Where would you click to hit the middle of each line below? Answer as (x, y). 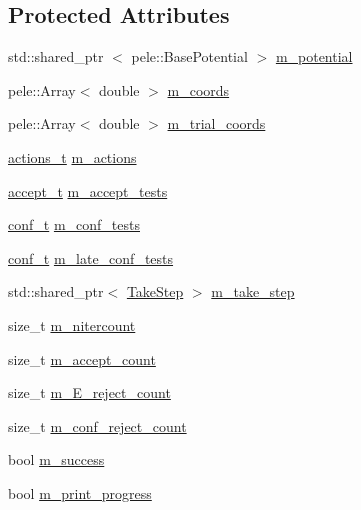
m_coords (198, 89)
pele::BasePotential (189, 56)
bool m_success (56, 459)
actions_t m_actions (72, 156)
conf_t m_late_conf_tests (91, 257)
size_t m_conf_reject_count (97, 425)
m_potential (314, 56)
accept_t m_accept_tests (88, 190)
